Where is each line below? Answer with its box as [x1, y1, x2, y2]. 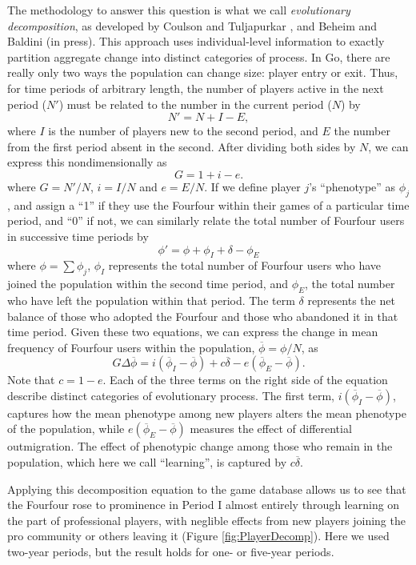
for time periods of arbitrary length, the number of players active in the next [7, 79, 384, 96]
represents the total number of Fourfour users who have [108, 257, 382, 274]
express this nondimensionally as [7, 154, 167, 170]
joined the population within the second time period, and [7, 275, 288, 292]
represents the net [307, 291, 395, 308]
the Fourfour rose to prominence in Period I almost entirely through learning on [7, 496, 400, 513]
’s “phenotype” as [309, 178, 396, 194]
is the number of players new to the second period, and [48, 122, 318, 139]
